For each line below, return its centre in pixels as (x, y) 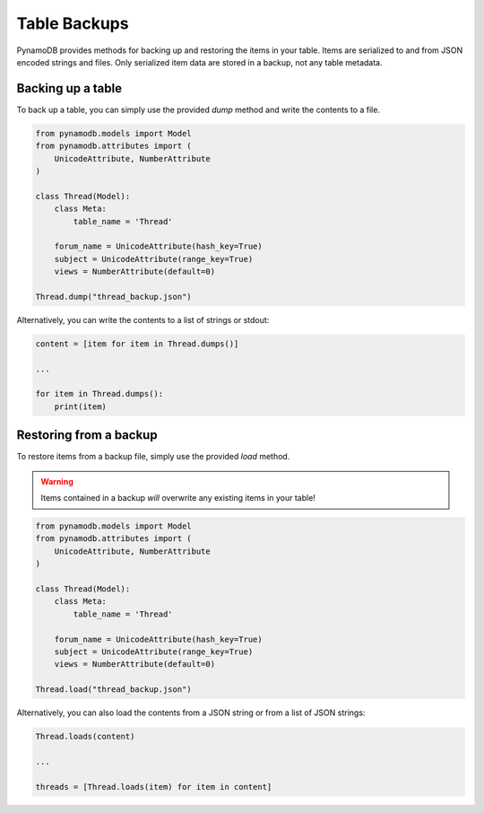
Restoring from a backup (87, 435)
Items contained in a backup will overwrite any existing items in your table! (178, 498)
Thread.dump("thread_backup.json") (113, 297)
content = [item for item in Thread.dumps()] (137, 344)
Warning (57, 481)
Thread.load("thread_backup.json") (113, 690)
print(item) (81, 406)
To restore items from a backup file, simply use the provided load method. (153, 457)
